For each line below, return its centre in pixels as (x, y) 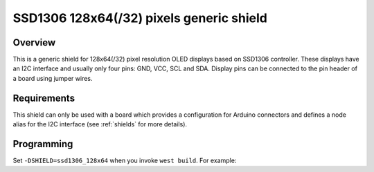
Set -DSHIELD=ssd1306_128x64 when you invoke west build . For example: (125, 161)
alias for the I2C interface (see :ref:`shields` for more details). (100, 124)
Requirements (44, 98)
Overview (34, 42)
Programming (43, 144)
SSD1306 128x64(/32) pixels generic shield (140, 18)
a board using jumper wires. (53, 78)
